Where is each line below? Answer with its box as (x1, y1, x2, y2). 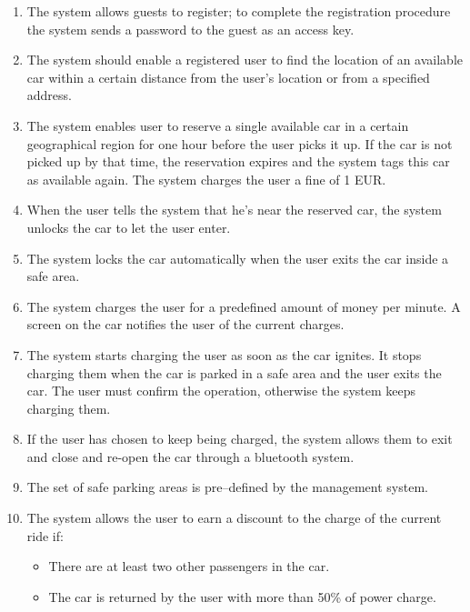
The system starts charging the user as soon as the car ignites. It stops (26, 345, 422, 364)
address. (26, 85, 72, 105)
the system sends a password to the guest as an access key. (26, 19, 355, 38)
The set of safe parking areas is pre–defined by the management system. (26, 477, 428, 497)
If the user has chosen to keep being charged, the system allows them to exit (26, 429, 453, 448)
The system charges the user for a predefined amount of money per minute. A (26, 296, 461, 316)
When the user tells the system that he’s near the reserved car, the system (26, 200, 442, 219)
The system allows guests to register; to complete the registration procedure (26, 2, 451, 20)
